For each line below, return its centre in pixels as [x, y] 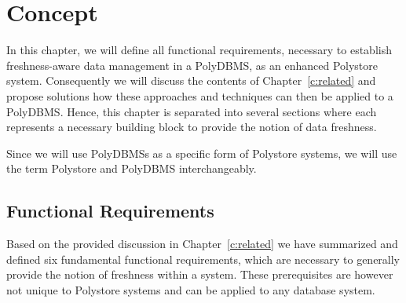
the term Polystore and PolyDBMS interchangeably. [132, 168]
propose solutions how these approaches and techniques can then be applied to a [200, 95]
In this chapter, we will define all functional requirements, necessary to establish [199, 50]
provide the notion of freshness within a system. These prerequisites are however [200, 274]
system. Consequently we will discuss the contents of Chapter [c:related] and [191, 80]
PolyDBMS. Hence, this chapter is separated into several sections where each [192, 111]
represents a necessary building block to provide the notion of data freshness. [192, 127]
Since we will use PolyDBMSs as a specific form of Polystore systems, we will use [202, 153]
